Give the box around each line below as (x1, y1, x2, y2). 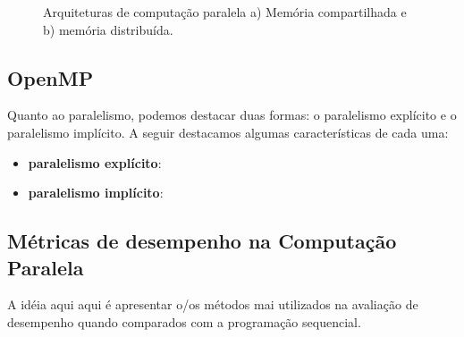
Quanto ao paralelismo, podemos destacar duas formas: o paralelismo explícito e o (7, 105, 457, 124)
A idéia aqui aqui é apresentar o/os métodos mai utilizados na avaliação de (7, 295, 418, 314)
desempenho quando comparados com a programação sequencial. (7, 312, 361, 331)
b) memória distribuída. (43, 20, 173, 38)
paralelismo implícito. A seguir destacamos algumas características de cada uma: (7, 122, 449, 141)
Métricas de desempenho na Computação (7, 227, 397, 255)
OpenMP (7, 63, 94, 91)
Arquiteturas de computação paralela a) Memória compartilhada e (43, 3, 407, 21)
